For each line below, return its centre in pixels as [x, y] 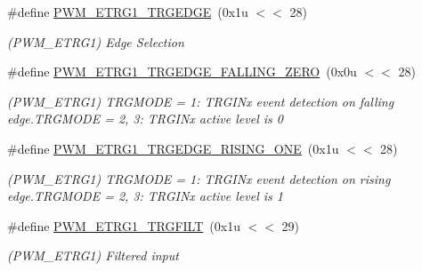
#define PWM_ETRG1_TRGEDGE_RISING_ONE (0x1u [173, 148]
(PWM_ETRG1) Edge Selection [96, 41]
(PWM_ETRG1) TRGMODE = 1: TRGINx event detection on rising [199, 178]
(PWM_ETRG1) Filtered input [93, 255]
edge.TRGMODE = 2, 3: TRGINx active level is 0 [145, 119]
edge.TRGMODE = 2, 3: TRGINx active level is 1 [145, 196]
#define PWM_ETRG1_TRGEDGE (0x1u [128, 12]
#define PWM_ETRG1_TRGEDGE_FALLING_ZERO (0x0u [182, 72]
